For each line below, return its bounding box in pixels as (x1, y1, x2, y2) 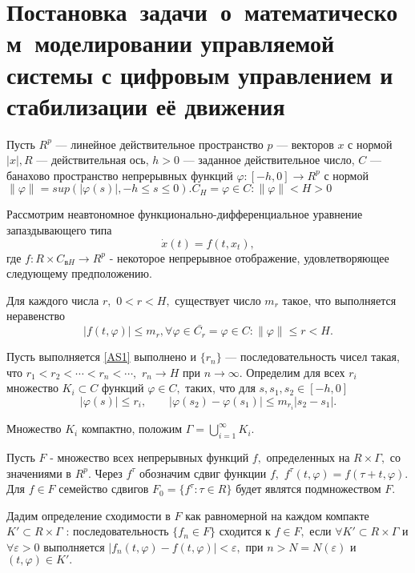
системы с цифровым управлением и (6, 58, 393, 90)
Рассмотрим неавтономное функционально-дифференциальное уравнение (6, 206, 363, 222)
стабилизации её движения (6, 89, 285, 122)
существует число (175, 291, 261, 308)
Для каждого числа (6, 291, 99, 308)
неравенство (6, 307, 66, 324)
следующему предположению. (6, 265, 152, 282)
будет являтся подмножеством (236, 480, 381, 497)
